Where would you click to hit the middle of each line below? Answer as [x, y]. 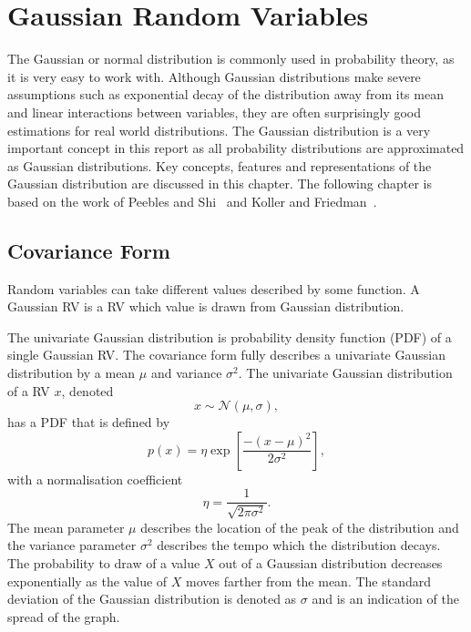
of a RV [29, 390]
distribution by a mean [72, 373]
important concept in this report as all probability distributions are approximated [236, 148]
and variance [186, 373]
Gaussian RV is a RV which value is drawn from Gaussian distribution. [206, 306]
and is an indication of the [385, 599]
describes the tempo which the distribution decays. [299, 545]
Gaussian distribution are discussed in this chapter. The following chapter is [220, 183]
